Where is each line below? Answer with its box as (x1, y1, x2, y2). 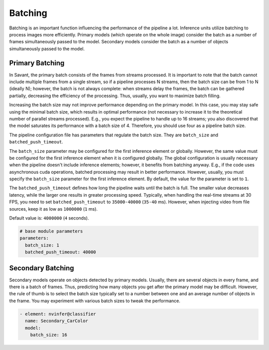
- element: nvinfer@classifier (19, 311, 97, 317)
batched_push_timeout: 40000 (25, 249, 97, 255)
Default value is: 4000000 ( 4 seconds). (9, 215, 89, 221)
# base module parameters (19, 229, 83, 234)
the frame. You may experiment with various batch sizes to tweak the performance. (9, 298, 180, 304)
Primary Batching (9, 59, 65, 67)
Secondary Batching (9, 264, 74, 272)
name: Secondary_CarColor (25, 318, 88, 324)
